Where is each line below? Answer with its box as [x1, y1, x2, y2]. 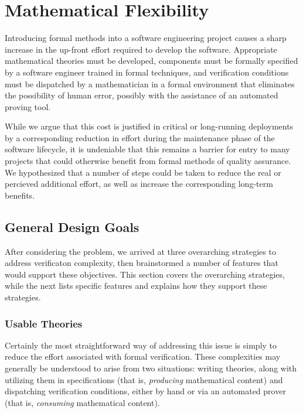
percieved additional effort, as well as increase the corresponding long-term [5, 178, 273, 190]
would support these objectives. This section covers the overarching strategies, [5, 268, 285, 280]
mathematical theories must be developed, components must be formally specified [5, 54, 298, 67]
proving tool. [5, 100, 51, 112]
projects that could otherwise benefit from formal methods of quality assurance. [5, 155, 291, 167]
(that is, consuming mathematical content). [5, 396, 160, 408]
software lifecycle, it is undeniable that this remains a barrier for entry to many [5, 143, 290, 155]
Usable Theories [5, 316, 83, 330]
